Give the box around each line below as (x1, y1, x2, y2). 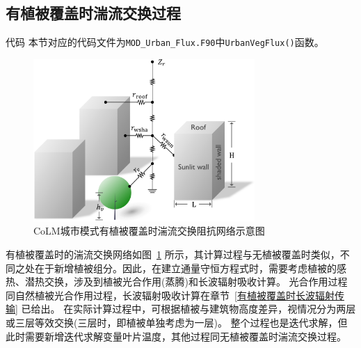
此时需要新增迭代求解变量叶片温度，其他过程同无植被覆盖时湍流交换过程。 (6, 329, 346, 343)
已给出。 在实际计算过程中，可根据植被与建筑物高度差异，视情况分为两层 (21, 301, 356, 316)
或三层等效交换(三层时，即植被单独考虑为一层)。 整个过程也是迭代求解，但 (6, 315, 348, 329)
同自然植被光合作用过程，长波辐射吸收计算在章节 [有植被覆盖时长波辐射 (6, 287, 335, 302)
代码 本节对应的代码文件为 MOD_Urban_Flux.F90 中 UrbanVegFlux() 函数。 (6, 35, 324, 49)
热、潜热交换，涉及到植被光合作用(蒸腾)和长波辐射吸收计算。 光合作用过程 (6, 274, 348, 289)
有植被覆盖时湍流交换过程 (6, 2, 181, 24)
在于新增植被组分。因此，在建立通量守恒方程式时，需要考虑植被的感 (34, 260, 346, 275)
